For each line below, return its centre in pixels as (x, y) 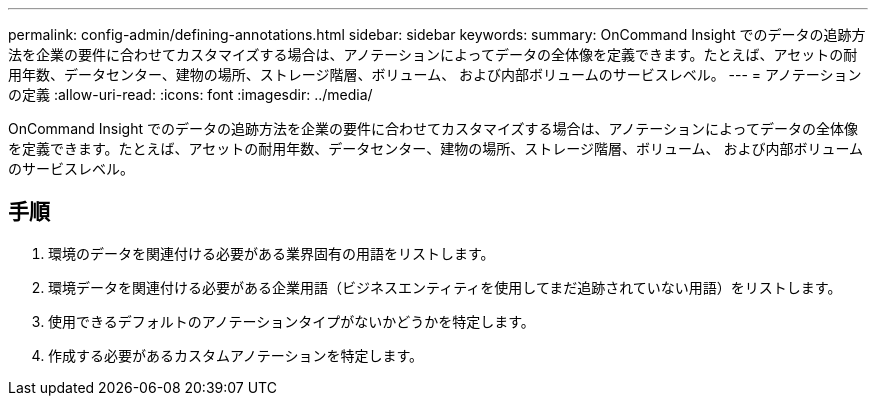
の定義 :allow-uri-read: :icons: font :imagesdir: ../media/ (190, 94)
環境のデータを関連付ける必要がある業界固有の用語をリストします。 (271, 253)
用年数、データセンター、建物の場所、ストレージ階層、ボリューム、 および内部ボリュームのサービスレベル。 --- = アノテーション (435, 74)
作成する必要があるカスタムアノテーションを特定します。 (236, 355)
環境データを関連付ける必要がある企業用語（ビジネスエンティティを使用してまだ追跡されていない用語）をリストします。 (445, 287)
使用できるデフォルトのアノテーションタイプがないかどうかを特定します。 (291, 321)
